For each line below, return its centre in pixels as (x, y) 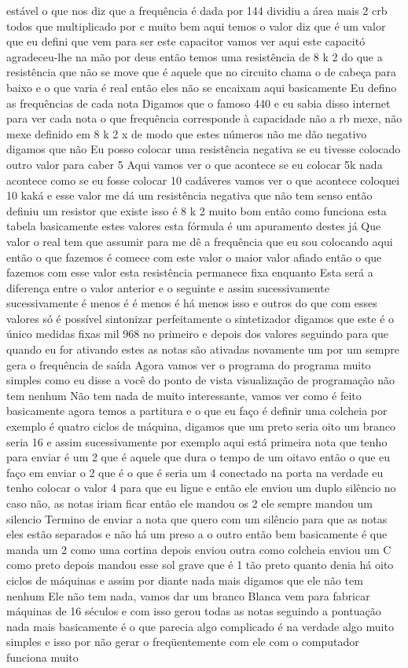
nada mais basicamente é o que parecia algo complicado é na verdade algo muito (200, 626)
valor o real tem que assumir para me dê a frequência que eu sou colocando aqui (200, 241)
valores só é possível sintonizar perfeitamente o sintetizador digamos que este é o (200, 318)
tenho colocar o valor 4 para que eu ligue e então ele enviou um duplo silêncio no (201, 488)
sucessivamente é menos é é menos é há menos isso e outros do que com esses (192, 303)
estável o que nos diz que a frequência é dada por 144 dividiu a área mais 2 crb (197, 10)
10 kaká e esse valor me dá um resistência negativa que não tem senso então (189, 195)
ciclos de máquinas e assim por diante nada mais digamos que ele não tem (185, 580)
